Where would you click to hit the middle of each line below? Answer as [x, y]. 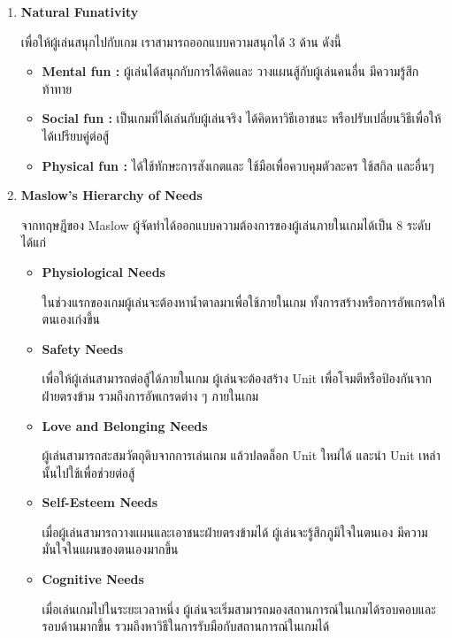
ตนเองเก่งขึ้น [71, 319]
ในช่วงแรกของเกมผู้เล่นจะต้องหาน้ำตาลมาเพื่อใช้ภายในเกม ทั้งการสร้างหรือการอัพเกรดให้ [244, 301]
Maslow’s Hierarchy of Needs [111, 195]
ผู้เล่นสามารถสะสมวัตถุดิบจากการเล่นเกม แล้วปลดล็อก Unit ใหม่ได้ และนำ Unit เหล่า [241, 455]
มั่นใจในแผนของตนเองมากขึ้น [110, 549]
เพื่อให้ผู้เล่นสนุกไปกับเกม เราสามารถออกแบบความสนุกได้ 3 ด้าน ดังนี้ [181, 41]
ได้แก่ [33, 242]
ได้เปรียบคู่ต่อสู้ [76, 135]
